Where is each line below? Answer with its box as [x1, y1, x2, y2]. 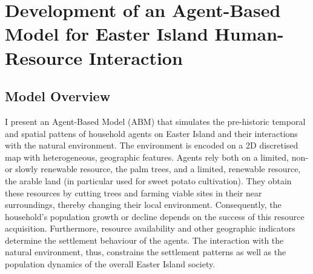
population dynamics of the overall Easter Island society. [5, 258, 216, 270]
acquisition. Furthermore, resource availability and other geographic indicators [5, 222, 295, 235]
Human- [214, 21, 284, 46]
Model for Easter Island [5, 21, 208, 46]
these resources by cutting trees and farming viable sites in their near [5, 186, 262, 199]
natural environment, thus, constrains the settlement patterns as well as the [5, 246, 286, 258]
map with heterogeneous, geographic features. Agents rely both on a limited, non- [5, 150, 308, 163]
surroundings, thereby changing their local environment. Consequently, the [5, 198, 282, 211]
